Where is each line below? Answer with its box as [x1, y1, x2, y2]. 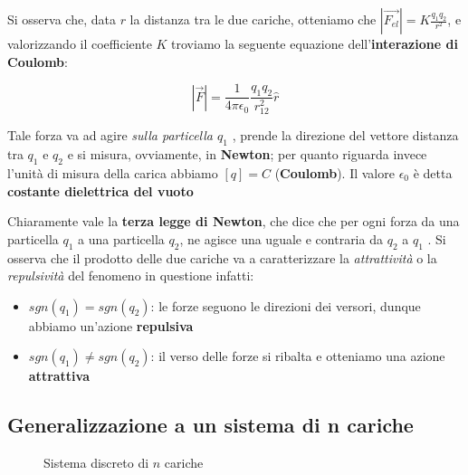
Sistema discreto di [43, 453, 149, 472]
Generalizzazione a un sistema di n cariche [7, 411, 414, 439]
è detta [413, 163, 453, 182]
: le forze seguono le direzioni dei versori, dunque [150, 296, 421, 315]
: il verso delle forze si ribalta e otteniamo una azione [150, 347, 445, 366]
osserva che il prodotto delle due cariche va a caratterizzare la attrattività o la [7, 248, 437, 267]
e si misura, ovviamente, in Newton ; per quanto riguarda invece [67, 145, 427, 164]
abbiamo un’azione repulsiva [28, 316, 194, 335]
